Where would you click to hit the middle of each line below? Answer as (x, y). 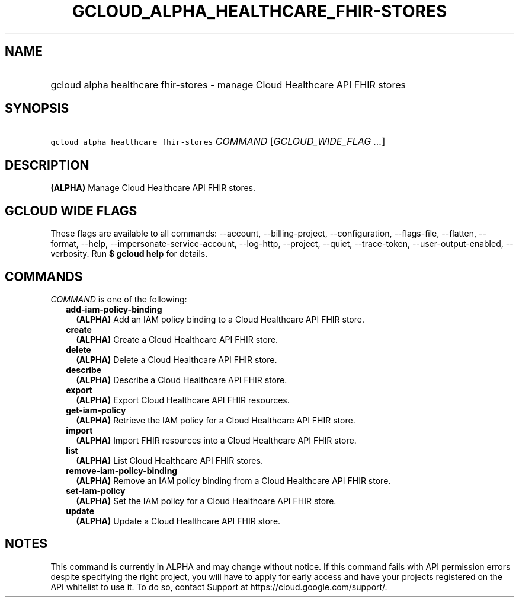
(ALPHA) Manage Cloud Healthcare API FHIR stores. (153, 188)
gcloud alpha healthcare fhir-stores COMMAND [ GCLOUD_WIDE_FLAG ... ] (218, 141)
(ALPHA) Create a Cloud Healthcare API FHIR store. (177, 339)
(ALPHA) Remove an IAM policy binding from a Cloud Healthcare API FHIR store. (233, 480)
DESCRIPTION (47, 165)
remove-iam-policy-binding (122, 470)
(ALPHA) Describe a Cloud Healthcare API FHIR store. (182, 380)
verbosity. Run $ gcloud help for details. (129, 254)
